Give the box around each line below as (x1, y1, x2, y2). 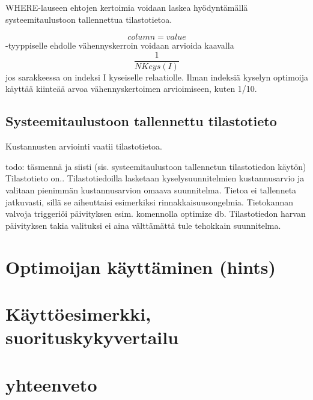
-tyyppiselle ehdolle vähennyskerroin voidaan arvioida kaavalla (5, 39, 234, 52)
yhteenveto (5, 372, 97, 396)
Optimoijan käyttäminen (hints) (5, 254, 276, 279)
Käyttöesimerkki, (5, 301, 151, 326)
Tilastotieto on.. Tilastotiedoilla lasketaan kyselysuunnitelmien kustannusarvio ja (5, 172, 305, 184)
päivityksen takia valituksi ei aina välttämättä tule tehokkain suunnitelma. (5, 219, 281, 231)
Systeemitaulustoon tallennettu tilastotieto (5, 112, 277, 130)
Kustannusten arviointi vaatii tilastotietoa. (5, 140, 162, 153)
